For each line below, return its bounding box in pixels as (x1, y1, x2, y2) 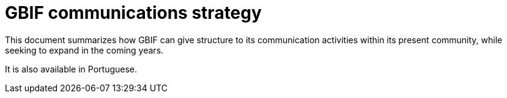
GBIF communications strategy (5, 2, 262, 23)
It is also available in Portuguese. (5, 63, 138, 74)
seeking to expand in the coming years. (5, 44, 164, 55)
